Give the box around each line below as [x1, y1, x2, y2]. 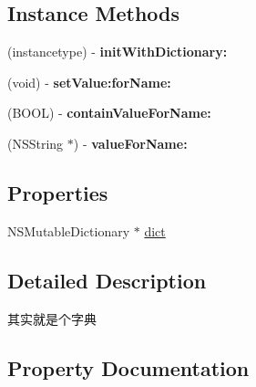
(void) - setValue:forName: [7, 72, 171, 91]
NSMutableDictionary [7, 221, 130, 240]
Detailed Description [7, 266, 207, 294]
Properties [7, 178, 108, 206]
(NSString [7, 133, 64, 152]
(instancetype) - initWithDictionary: [7, 42, 228, 61]
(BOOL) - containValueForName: [7, 103, 211, 122]
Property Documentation [7, 353, 250, 382]
